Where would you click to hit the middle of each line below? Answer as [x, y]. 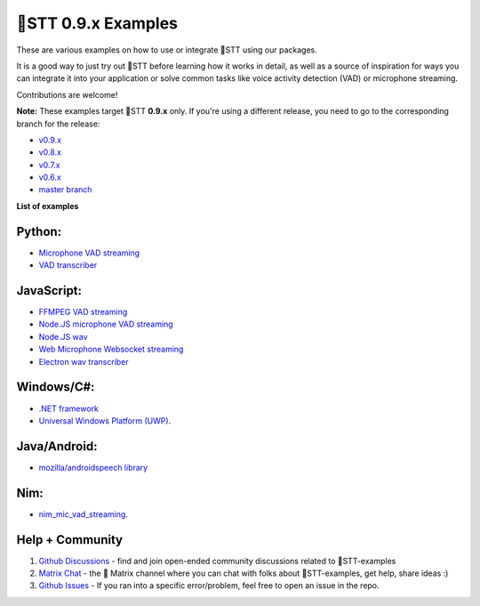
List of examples [48, 206]
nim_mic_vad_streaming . [84, 514]
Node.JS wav [63, 336]
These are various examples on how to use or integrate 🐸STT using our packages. [167, 50]
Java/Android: [57, 446]
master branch [65, 190]
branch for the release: [58, 124]
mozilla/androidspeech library [93, 467]
